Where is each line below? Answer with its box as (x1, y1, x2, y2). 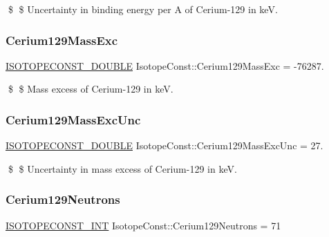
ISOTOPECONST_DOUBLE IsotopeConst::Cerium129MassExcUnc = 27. (6, 138, 323, 153)
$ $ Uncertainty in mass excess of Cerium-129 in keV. (8, 161, 237, 176)
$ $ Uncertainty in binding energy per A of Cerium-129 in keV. (8, 2, 278, 16)
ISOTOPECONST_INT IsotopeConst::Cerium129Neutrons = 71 (6, 218, 281, 232)
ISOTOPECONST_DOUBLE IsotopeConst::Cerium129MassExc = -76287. (6, 58, 324, 73)
